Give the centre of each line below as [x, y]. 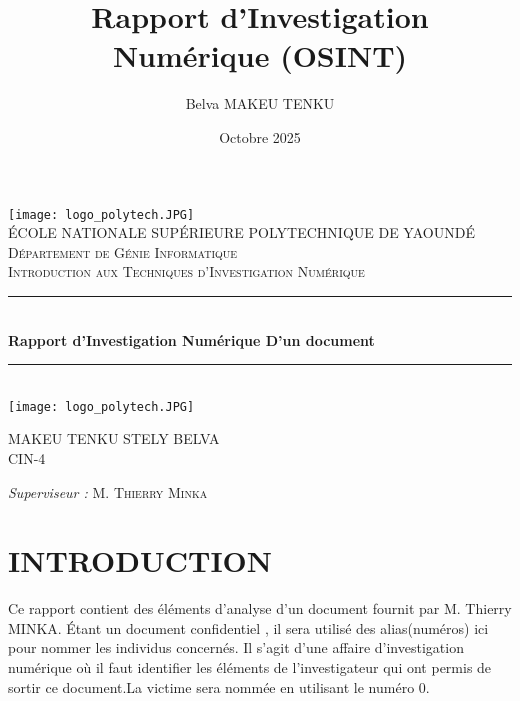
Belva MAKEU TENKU [260, 103]
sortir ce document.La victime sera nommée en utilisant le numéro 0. [219, 686]
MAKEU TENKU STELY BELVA [114, 438]
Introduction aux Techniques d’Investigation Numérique [186, 271]
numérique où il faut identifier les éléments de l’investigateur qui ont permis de [250, 667]
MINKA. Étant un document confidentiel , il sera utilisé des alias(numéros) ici [248, 627]
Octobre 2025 [260, 136]
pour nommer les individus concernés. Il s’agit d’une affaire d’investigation [236, 647]
